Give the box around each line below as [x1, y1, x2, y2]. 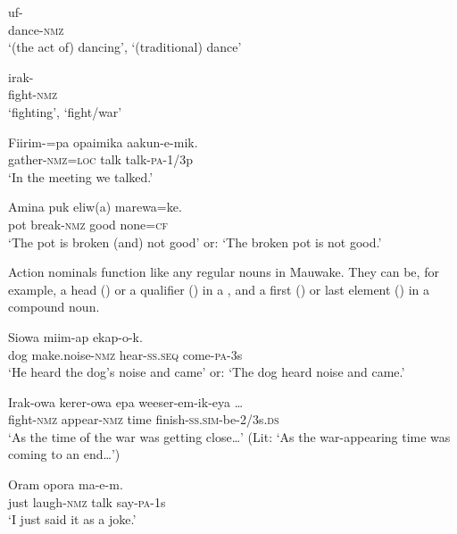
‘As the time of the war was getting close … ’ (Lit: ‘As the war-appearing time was [8, 427, 451, 446]
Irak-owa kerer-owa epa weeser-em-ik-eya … [8, 392, 244, 411]
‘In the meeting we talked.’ [8, 167, 154, 186]
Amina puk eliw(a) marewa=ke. [8, 197, 182, 216]
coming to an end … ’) [8, 445, 120, 463]
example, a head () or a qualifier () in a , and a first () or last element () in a [8, 280, 430, 298]
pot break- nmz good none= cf [8, 214, 168, 233]
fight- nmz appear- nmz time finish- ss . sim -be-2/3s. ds [8, 410, 279, 429]
